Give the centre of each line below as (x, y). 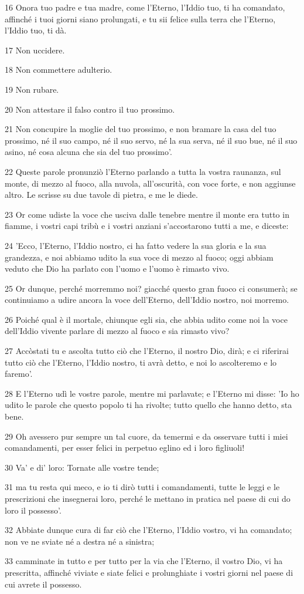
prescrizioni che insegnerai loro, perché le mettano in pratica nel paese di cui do (148, 498)
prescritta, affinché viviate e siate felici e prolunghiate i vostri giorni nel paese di (149, 572)
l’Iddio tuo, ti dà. (36, 30)
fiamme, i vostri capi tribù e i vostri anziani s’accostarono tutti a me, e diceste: (147, 226)
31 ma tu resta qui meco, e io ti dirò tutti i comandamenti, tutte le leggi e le (142, 487)
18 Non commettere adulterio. (59, 70)
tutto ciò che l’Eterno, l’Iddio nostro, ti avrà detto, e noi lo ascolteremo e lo (141, 362)
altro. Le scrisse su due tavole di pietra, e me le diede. (101, 195)
